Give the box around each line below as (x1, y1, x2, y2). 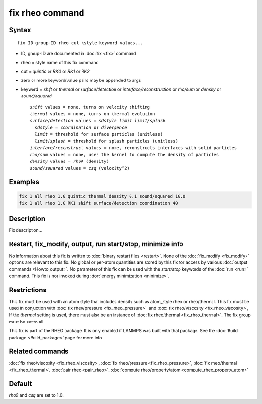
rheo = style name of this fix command (21, 60, 99, 65)
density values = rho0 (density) (30, 159, 109, 164)
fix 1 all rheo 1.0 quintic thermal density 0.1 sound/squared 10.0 (19, 194, 186, 199)
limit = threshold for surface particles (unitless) (34, 131, 163, 137)
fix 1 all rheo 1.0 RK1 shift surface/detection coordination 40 (19, 200, 178, 206)
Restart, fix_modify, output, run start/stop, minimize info (9, 240, 184, 248)
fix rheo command (9, 7, 84, 18)
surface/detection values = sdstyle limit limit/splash (30, 118, 165, 124)
